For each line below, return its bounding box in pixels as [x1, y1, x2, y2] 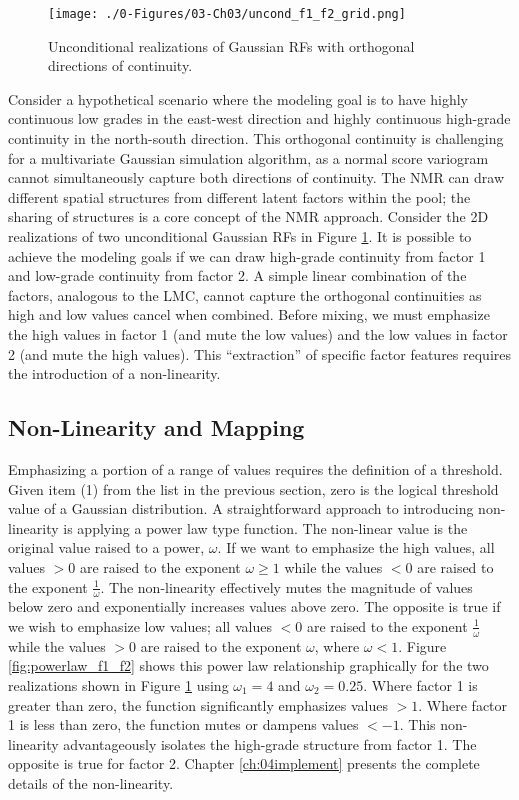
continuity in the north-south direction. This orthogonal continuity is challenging [8, 128, 504, 149]
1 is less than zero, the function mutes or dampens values [8, 714, 359, 735]
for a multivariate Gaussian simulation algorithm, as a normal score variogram [8, 147, 489, 168]
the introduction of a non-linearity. [8, 363, 221, 384]
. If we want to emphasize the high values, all [217, 537, 495, 558]
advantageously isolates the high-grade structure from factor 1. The [63, 733, 477, 754]
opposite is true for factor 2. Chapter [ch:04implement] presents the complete [8, 753, 480, 774]
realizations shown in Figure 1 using [8, 674, 229, 695]
